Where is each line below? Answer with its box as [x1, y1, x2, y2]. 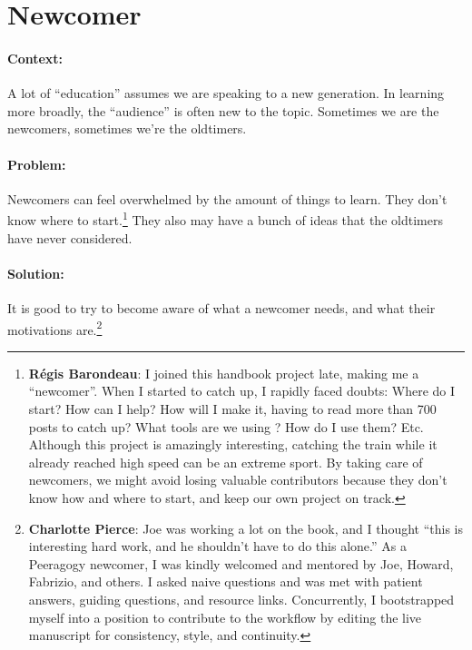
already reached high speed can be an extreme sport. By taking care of [28, 452, 423, 471]
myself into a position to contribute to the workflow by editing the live [28, 607, 422, 626]
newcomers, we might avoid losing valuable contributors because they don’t [28, 470, 447, 489]
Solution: [7, 263, 64, 282]
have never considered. [7, 228, 133, 247]
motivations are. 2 [7, 317, 103, 339]
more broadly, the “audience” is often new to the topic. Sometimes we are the [7, 101, 439, 120]
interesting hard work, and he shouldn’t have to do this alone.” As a [28, 537, 407, 556]
